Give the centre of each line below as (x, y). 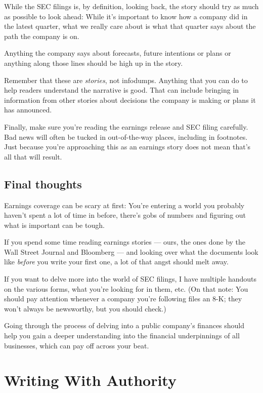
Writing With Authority (90, 380)
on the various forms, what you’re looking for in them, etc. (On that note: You (126, 288)
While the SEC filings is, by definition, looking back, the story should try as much (131, 6)
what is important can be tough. (54, 225)
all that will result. (33, 156)
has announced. (28, 110)
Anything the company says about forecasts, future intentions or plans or (118, 53)
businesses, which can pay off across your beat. (77, 345)
